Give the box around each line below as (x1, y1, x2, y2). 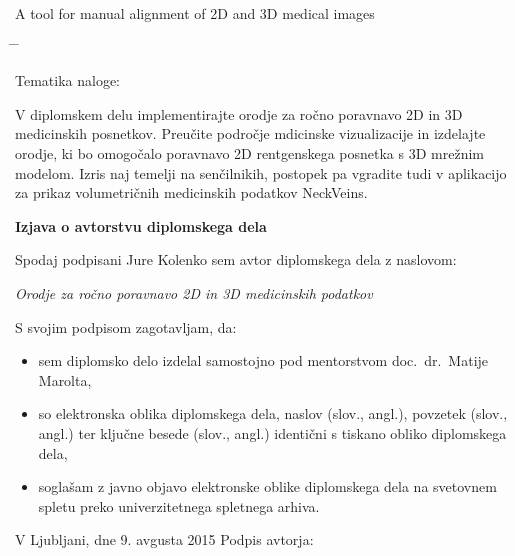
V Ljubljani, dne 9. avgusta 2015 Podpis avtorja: (15, 529, 314, 550)
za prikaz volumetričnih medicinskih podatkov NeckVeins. (15, 182, 368, 203)
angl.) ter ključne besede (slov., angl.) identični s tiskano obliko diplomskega (38, 422, 507, 443)
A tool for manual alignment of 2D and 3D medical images (15, 3, 375, 23)
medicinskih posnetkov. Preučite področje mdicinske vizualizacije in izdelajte (15, 123, 486, 144)
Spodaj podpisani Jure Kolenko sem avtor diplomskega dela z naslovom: (15, 249, 457, 270)
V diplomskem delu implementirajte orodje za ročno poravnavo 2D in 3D (15, 103, 463, 124)
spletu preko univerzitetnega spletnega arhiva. (38, 495, 320, 516)
